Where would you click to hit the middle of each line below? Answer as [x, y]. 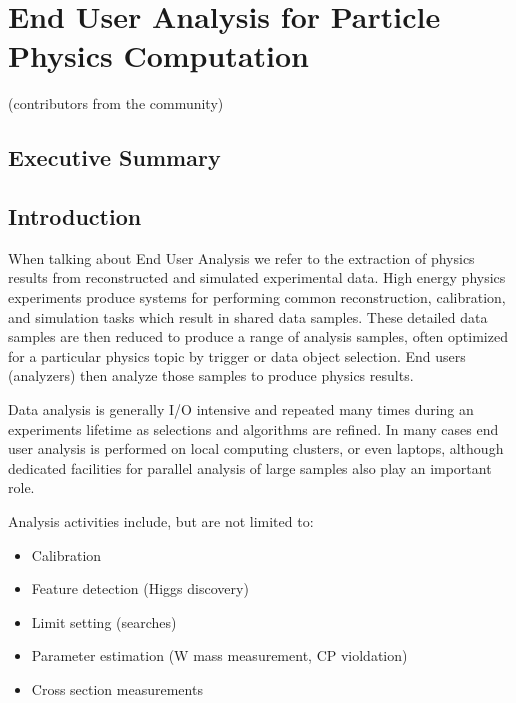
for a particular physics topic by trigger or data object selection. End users [237, 355]
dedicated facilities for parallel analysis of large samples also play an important [250, 467]
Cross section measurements [117, 688]
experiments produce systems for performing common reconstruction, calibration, [257, 297]
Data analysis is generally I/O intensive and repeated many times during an [241, 409]
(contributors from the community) [116, 103]
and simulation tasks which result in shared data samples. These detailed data [248, 316]
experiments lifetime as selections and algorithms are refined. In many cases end [253, 428]
